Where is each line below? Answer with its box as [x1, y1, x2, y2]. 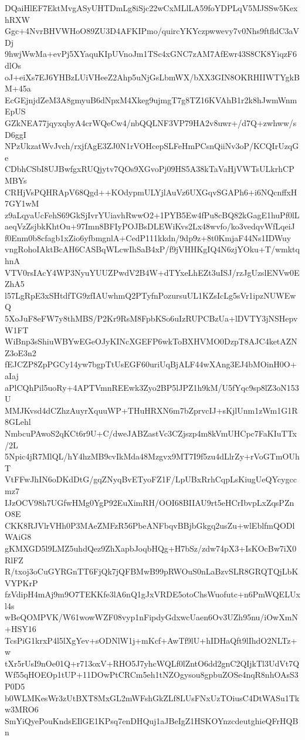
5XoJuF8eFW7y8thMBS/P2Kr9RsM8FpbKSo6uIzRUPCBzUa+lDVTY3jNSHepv [5, 312, 298, 325]
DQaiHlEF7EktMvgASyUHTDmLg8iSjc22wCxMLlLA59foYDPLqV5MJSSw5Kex [5, 2, 298, 13]
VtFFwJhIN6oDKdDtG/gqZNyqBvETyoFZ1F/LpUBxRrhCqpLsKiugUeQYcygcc [5, 473, 297, 485]
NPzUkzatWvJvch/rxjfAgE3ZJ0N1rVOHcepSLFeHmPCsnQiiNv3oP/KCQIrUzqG [5, 140, 299, 152]
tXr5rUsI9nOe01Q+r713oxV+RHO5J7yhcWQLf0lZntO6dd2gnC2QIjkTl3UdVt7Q [5, 657, 300, 669]
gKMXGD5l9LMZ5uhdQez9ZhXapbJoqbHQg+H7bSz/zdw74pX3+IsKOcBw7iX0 [5, 542, 297, 554]
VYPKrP [5, 576, 38, 589]
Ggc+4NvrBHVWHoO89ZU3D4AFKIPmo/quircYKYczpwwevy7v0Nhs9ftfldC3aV [5, 25, 299, 37]
